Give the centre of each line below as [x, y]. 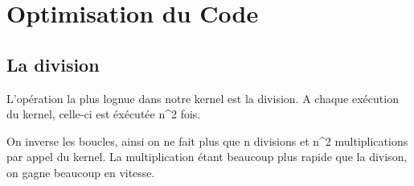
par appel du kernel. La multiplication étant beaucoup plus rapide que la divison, [207, 157]
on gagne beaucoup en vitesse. [81, 172]
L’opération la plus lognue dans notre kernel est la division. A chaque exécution [203, 98]
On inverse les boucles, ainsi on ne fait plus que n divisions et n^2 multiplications [207, 141]
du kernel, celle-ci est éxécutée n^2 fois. [104, 114]
